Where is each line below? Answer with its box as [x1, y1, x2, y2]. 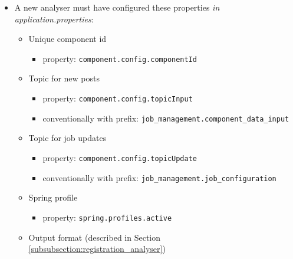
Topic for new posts [28, 72, 100, 84]
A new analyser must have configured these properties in [14, 1, 220, 13]
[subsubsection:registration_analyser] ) [28, 242, 166, 255]
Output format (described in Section [28, 231, 161, 243]
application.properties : [14, 12, 94, 25]
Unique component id [28, 32, 107, 45]
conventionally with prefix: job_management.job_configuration [42, 171, 276, 183]
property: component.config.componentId [42, 52, 197, 64]
